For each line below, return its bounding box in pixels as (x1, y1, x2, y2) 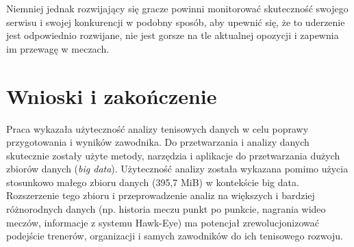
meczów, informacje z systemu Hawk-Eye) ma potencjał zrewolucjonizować (6, 215, 319, 229)
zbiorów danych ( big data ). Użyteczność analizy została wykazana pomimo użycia (6, 161, 349, 176)
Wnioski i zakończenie (6, 81, 217, 109)
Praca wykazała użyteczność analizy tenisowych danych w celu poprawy (6, 121, 309, 135)
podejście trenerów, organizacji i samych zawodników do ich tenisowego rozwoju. (6, 229, 343, 243)
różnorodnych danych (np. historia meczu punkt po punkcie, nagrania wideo (6, 202, 326, 216)
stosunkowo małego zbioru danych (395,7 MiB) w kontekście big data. (6, 174, 299, 189)
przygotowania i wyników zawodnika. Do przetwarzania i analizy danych (6, 135, 309, 149)
